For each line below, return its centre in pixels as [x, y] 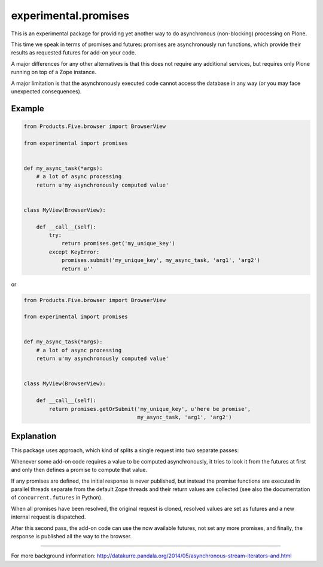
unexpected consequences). [46, 91]
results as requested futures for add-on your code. [74, 53]
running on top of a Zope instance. [54, 72]
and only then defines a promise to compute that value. [79, 470]
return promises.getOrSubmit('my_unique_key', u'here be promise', [150, 409]
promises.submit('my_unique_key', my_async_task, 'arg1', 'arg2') [161, 260]
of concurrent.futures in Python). [57, 498]
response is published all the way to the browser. [71, 536]
